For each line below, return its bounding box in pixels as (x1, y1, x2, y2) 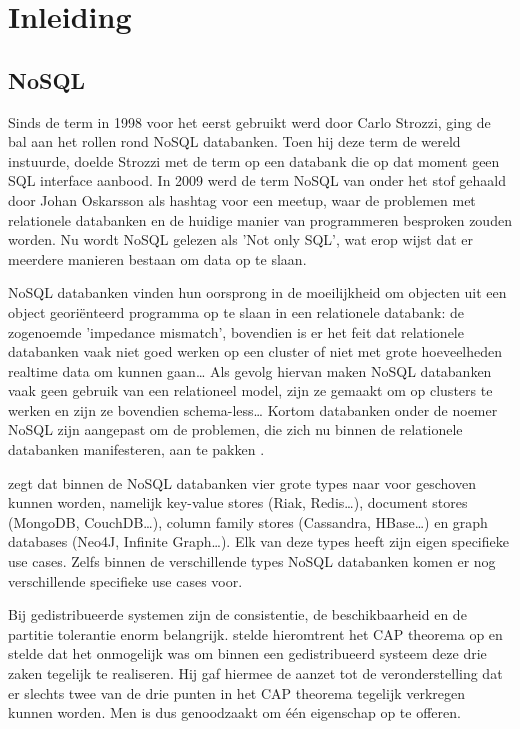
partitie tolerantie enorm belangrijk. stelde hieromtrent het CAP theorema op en (8, 623, 503, 644)
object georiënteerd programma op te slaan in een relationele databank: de (8, 301, 465, 322)
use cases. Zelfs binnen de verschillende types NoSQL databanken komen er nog (8, 551, 496, 572)
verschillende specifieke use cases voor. (8, 570, 243, 591)
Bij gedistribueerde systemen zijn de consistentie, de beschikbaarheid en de (8, 604, 467, 625)
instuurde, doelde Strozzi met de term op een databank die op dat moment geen (8, 150, 500, 171)
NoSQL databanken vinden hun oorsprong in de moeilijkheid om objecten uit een (8, 282, 507, 303)
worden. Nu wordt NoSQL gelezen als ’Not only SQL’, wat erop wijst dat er (8, 229, 474, 250)
